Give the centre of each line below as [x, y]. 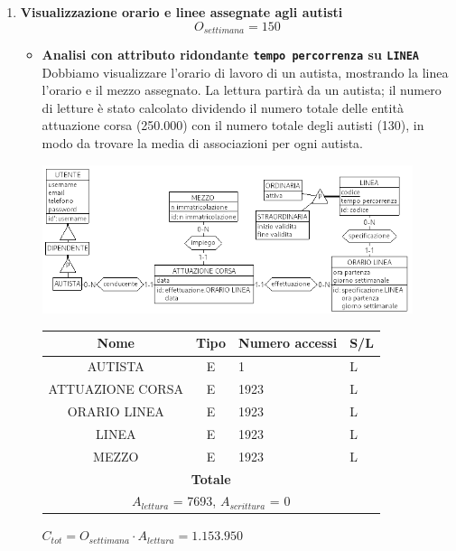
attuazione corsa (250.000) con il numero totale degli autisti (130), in [233, 125]
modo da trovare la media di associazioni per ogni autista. [202, 143]
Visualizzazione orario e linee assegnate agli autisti [181, 12]
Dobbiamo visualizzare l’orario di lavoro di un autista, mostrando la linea [245, 72]
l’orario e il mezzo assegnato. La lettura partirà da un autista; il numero [242, 90]
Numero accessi [288, 343]
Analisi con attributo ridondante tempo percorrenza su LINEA [231, 55]
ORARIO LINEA [116, 411]
